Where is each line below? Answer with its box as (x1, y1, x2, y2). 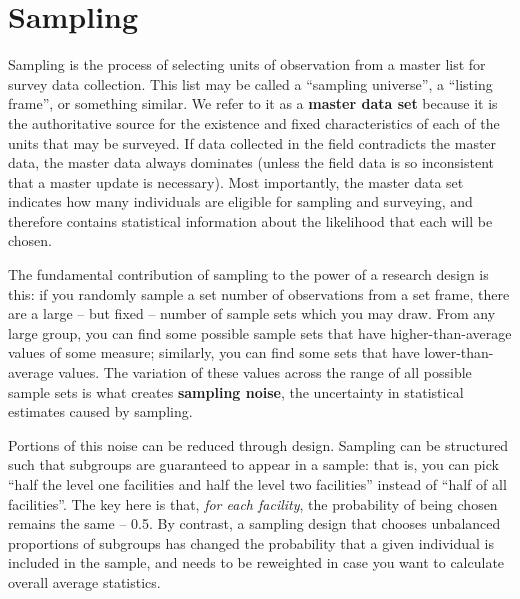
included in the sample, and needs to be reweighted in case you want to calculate (8, 552, 505, 573)
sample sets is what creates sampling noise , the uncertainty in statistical (8, 381, 464, 402)
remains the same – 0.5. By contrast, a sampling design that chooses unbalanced (8, 513, 501, 534)
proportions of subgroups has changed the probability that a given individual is (8, 532, 494, 553)
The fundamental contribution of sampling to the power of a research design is (8, 264, 489, 285)
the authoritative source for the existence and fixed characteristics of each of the (8, 112, 500, 133)
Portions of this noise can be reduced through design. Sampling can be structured (8, 434, 509, 455)
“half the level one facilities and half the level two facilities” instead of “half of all (8, 474, 507, 494)
